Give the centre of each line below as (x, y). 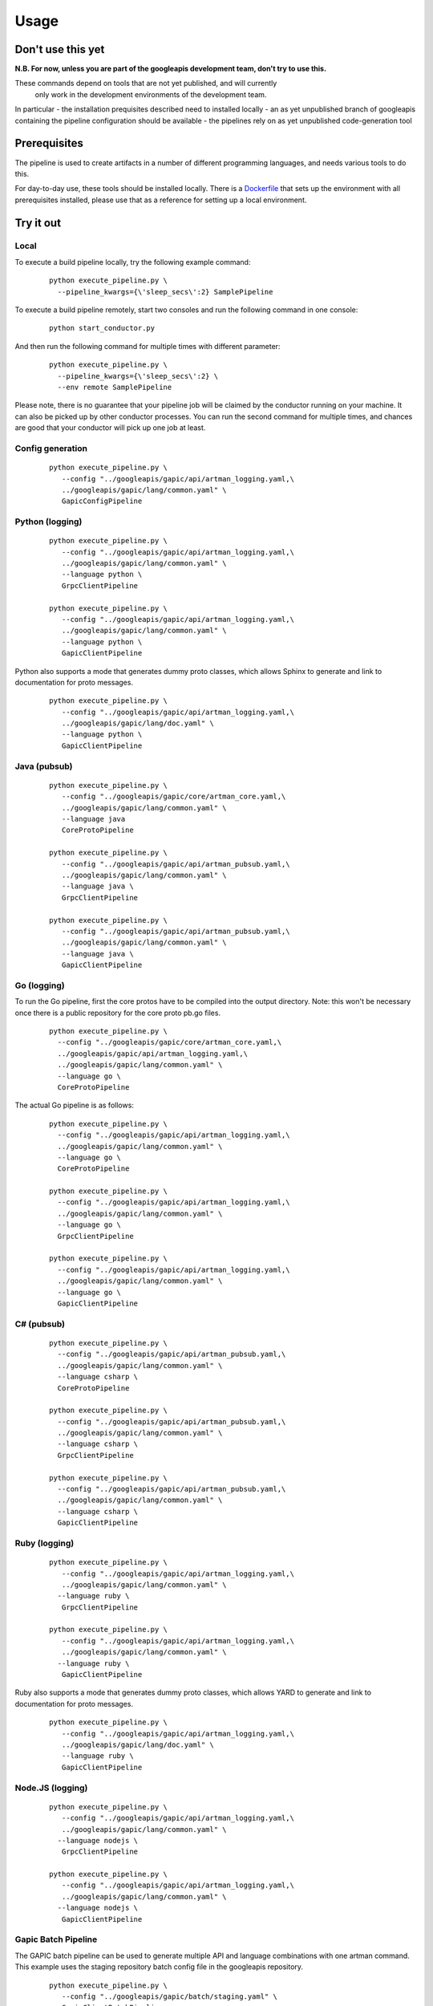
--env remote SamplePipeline (115, 387)
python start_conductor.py (102, 328)
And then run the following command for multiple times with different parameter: (148, 346)
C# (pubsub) (40, 1324)
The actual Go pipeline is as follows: (74, 1105)
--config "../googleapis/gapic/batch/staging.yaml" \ (170, 1996)
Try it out (38, 223)
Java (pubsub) (44, 766)
